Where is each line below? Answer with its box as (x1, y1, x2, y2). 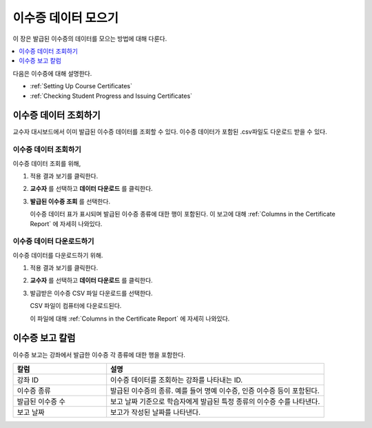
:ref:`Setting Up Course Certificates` (30, 82, 132, 90)
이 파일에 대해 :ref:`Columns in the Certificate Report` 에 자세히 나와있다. (30, 314, 230, 323)
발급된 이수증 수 (17, 396, 65, 406)
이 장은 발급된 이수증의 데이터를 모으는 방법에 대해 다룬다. (12, 34, 167, 43)
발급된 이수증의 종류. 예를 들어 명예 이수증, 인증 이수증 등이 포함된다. (110, 386, 320, 396)
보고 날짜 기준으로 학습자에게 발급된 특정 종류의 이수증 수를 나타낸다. (110, 396, 320, 406)
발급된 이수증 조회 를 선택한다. (30, 197, 110, 205)
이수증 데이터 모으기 (12, 10, 119, 26)
